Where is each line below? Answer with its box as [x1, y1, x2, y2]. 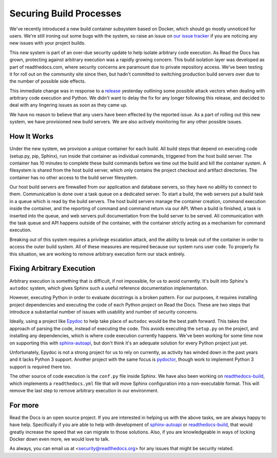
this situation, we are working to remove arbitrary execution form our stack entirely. [9, 251, 186, 257]
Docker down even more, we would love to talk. [9, 436, 110, 442]
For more [9, 401, 39, 410]
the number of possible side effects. [9, 78, 86, 84]
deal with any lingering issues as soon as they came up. [9, 102, 128, 108]
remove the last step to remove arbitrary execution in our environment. [9, 387, 159, 393]
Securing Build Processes [9, 8, 122, 19]
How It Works [9, 132, 54, 141]
